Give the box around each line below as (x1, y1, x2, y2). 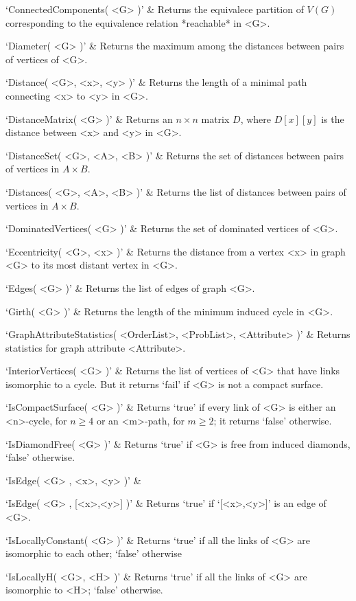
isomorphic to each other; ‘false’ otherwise (5, 546, 182, 560)
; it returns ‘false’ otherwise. (213, 413, 332, 428)
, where (240, 111, 272, 126)
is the (321, 111, 344, 126)
